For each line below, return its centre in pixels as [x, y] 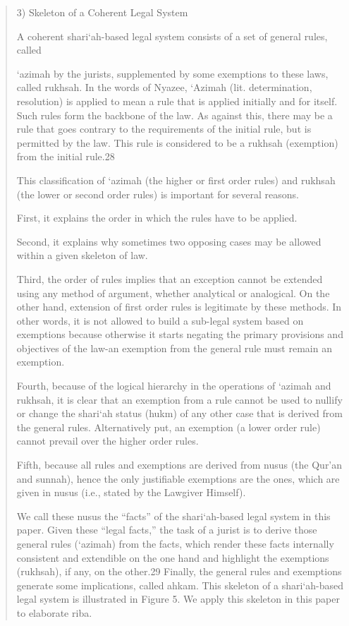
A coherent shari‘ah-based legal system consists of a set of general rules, [172, 36]
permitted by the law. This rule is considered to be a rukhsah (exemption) [177, 142]
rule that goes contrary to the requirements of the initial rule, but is [164, 129]
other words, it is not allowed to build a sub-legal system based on [160, 320]
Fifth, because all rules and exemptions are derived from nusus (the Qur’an [179, 465]
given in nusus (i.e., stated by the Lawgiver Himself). [131, 492]
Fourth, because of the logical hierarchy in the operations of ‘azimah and [174, 386]
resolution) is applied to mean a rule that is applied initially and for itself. [177, 101]
